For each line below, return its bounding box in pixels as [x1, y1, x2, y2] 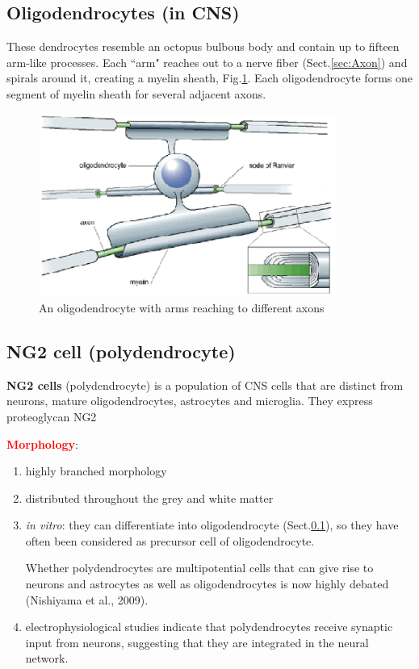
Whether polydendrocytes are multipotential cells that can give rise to [25, 559, 374, 576]
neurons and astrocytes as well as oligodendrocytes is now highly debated [25, 575, 389, 592]
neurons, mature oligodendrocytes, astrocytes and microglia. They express [6, 392, 373, 409]
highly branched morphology [25, 462, 167, 479]
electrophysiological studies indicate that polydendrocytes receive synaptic [25, 618, 393, 635]
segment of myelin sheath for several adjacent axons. [6, 85, 266, 102]
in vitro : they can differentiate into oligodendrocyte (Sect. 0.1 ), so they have [25, 516, 399, 533]
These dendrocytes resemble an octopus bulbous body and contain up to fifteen [6, 38, 400, 55]
